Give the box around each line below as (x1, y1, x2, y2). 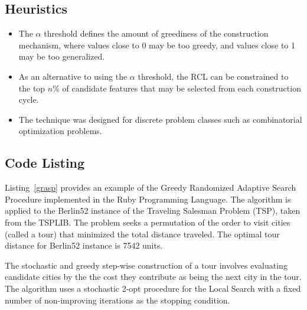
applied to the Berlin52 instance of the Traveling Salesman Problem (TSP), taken (5, 204, 301, 217)
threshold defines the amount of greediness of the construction (44, 27, 269, 40)
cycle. (18, 93, 39, 106)
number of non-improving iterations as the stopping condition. (5, 293, 230, 306)
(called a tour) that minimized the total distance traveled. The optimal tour (5, 227, 280, 240)
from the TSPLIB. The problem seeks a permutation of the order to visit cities (5, 216, 290, 228)
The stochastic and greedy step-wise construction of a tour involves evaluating (5, 259, 288, 271)
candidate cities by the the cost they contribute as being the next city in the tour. (5, 270, 302, 283)
